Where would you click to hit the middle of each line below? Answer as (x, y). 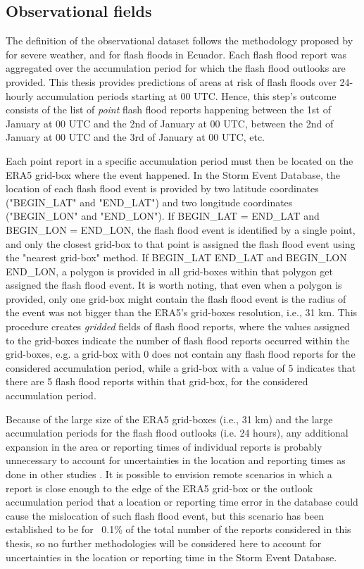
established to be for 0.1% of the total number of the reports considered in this (178, 529)
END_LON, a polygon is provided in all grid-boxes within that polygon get (169, 271)
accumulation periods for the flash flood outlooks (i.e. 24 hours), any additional (177, 433)
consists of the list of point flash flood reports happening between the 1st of (168, 110)
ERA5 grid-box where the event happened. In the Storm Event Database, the (173, 174)
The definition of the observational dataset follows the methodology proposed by (180, 40)
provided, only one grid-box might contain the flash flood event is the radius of (176, 298)
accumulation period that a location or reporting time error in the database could (182, 502)
